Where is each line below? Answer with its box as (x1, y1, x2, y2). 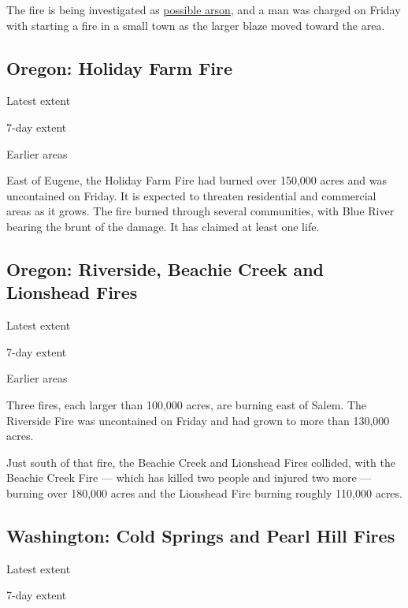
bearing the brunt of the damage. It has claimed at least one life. (6, 218, 320, 234)
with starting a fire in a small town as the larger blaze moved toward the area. (6, 17, 385, 33)
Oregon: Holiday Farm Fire (6, 55, 233, 80)
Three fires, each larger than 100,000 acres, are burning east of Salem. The (6, 396, 367, 412)
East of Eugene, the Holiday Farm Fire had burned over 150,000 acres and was (6, 172, 388, 188)
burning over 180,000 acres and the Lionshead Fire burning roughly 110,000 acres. (6, 484, 402, 501)
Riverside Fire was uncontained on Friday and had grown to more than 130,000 (6, 412, 390, 428)
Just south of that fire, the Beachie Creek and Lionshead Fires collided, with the (6, 453, 395, 470)
